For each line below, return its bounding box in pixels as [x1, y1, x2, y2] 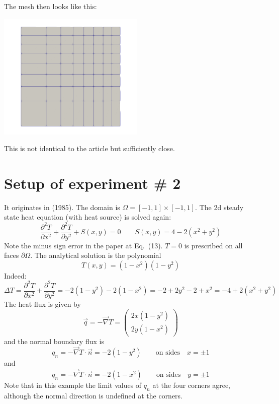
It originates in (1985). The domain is [4, 201, 120, 212]
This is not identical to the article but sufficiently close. [4, 143, 175, 154]
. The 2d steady [195, 201, 244, 212]
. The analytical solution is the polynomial [30, 250, 161, 260]
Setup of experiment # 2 [4, 172, 181, 193]
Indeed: [4, 270, 27, 281]
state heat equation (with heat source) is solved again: [4, 212, 171, 222]
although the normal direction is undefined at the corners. [4, 390, 183, 401]
